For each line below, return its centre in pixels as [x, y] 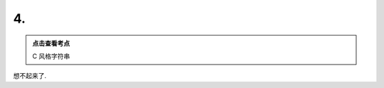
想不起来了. [30, 76]
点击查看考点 [51, 43]
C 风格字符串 [51, 56]
